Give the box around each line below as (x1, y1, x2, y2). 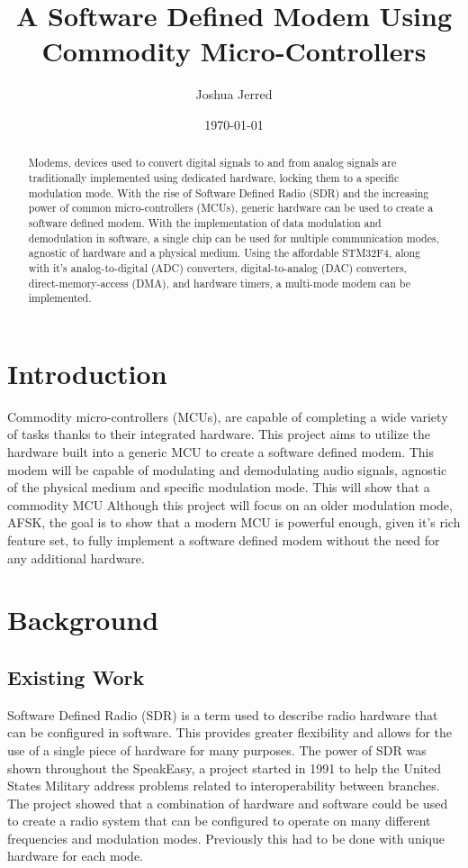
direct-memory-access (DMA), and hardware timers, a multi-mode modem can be (28, 275, 411, 290)
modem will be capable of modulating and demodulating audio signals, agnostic (7, 460, 447, 479)
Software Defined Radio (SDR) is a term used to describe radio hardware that (7, 705, 438, 724)
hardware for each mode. (7, 846, 144, 865)
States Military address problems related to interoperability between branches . (7, 776, 440, 795)
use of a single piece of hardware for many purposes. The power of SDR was (7, 740, 427, 759)
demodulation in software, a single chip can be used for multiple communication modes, (28, 230, 439, 245)
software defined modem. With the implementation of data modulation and (28, 215, 382, 230)
